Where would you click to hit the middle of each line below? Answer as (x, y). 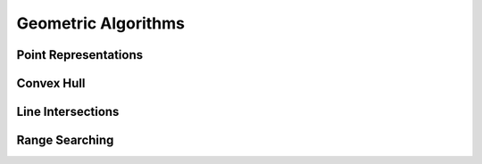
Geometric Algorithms (101, 23)
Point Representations (79, 55)
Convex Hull (51, 83)
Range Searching (65, 140)
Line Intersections (68, 112)
